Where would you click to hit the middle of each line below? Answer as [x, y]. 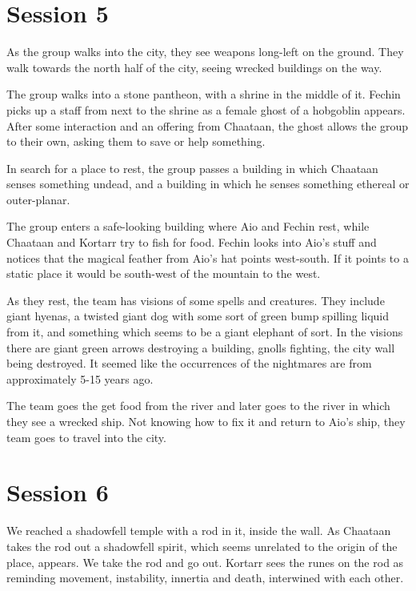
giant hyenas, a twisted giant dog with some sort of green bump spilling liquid [198, 316]
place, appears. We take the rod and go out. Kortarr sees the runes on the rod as [205, 562]
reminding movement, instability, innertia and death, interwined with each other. [205, 578]
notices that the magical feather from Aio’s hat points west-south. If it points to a [208, 257]
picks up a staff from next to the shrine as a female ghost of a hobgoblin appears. [206, 109]
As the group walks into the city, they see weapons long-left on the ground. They [205, 52]
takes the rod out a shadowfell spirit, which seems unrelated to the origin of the [202, 546]
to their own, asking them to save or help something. [136, 141]
